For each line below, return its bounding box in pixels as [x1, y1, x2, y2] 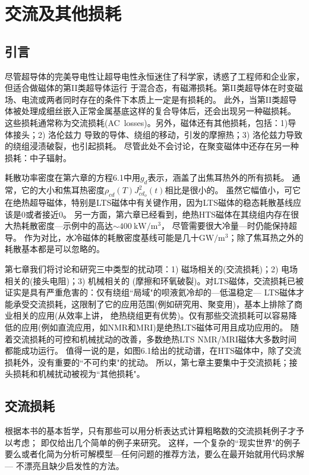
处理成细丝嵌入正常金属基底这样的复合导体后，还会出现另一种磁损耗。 [21, 105, 296, 117]
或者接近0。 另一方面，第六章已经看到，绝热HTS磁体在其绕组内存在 [25, 207, 291, 220]
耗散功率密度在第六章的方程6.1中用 [5, 171, 140, 184]
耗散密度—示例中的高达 [21, 219, 113, 232]
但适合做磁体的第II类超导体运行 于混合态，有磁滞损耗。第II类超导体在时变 [5, 81, 295, 94]
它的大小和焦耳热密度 [21, 184, 105, 196]
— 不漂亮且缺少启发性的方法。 [5, 459, 124, 471]
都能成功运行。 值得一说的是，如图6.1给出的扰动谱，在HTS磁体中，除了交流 [5, 344, 301, 357]
